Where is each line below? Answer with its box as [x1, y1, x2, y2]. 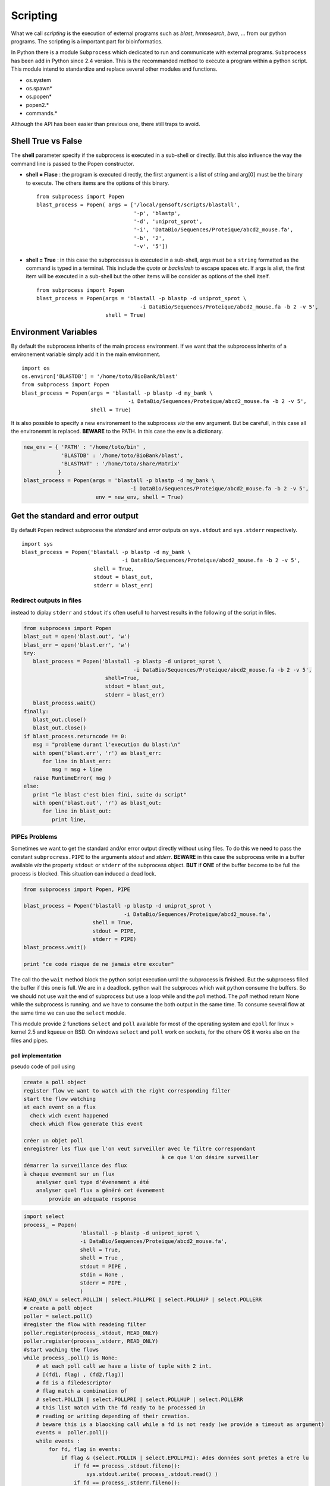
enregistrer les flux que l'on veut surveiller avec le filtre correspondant [23, 1145, 256, 1153]
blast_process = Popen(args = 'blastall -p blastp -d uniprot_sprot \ [36, 295, 247, 302]
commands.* [26, 110, 58, 117]
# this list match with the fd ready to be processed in [36, 1405, 206, 1411]
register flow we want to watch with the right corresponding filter [23, 1087, 231, 1094]
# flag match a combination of [36, 1388, 127, 1394]
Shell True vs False [11, 136, 83, 146]
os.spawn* [26, 84, 53, 92]
